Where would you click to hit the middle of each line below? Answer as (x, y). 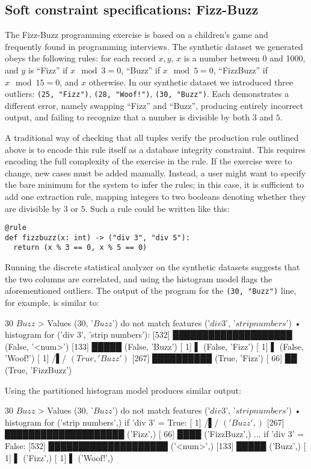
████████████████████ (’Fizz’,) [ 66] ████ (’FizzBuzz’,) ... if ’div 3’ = (155, 434)
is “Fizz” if (48, 70)
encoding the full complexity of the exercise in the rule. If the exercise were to (149, 161)
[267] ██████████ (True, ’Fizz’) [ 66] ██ (214, 358)
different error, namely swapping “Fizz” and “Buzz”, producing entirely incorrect (154, 105)
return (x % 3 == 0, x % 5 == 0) (80, 248)
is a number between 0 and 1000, (245, 58)
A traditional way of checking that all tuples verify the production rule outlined (152, 138)
